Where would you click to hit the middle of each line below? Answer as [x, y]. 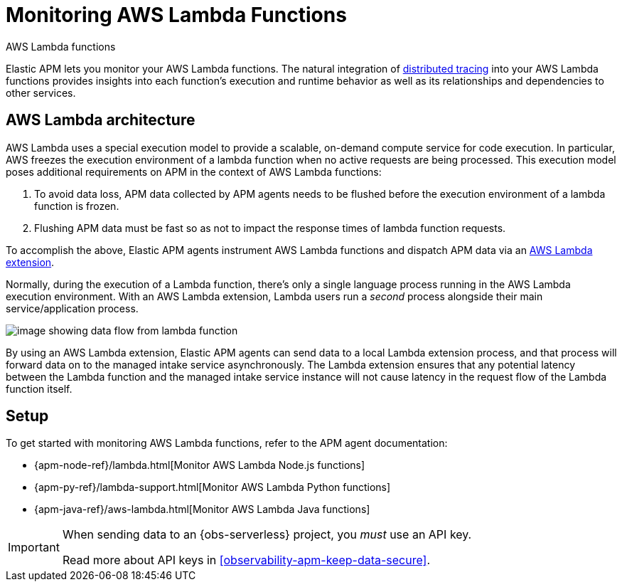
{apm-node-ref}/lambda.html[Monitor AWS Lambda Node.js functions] [200, 465]
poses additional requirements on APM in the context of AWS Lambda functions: [194, 171]
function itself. [39, 388]
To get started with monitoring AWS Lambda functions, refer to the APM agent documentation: [227, 443]
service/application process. [72, 308]
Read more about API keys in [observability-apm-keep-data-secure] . [246, 560]
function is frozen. [77, 206]
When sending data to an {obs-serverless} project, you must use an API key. [267, 535]
